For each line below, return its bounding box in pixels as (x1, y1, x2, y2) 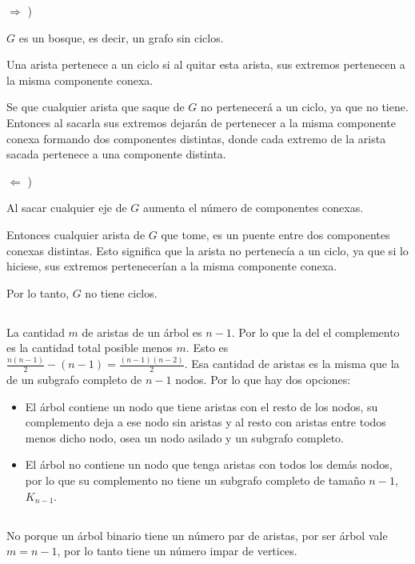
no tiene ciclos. (85, 284, 158, 301)
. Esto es (186, 339, 229, 356)
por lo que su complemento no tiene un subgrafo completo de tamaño (25, 472, 365, 488)
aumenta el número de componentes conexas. (142, 199, 364, 216)
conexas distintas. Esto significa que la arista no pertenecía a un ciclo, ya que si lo (6, 242, 409, 258)
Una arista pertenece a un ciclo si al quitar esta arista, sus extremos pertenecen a (6, 56, 405, 73)
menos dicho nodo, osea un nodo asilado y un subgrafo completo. (25, 429, 344, 446)
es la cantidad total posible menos (6, 339, 173, 356)
